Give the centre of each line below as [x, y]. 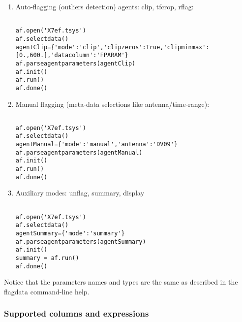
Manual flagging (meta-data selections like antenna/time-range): [112, 104]
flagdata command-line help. [47, 291]
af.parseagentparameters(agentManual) [79, 152]
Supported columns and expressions [76, 313]
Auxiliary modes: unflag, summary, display [80, 193]
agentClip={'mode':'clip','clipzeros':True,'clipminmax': [112, 47]
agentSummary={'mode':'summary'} [70, 233]
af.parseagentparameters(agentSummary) [81, 241]
